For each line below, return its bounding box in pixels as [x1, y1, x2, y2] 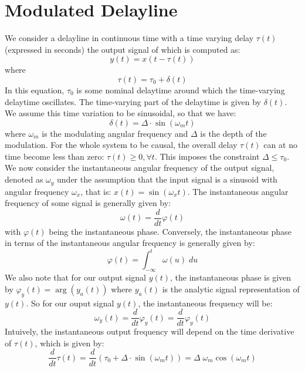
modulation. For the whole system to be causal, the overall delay [5, 139, 238, 151]
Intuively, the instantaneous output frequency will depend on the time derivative [5, 325, 294, 338]
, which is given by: [35, 336, 104, 349]
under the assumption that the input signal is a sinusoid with [57, 173, 277, 185]
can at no [263, 139, 297, 151]
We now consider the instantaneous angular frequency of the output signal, [5, 161, 274, 174]
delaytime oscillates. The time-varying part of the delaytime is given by [5, 95, 261, 107]
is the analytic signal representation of [162, 282, 300, 295]
